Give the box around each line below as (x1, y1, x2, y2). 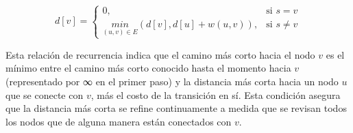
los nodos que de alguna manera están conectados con (5, 114, 232, 128)
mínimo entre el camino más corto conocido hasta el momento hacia (5, 61, 291, 75)
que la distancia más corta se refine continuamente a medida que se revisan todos (5, 101, 347, 115)
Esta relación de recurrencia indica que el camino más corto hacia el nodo (5, 47, 315, 61)
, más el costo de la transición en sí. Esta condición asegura (90, 87, 341, 102)
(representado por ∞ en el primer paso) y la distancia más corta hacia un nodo (5, 74, 339, 88)
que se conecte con (5, 87, 84, 102)
